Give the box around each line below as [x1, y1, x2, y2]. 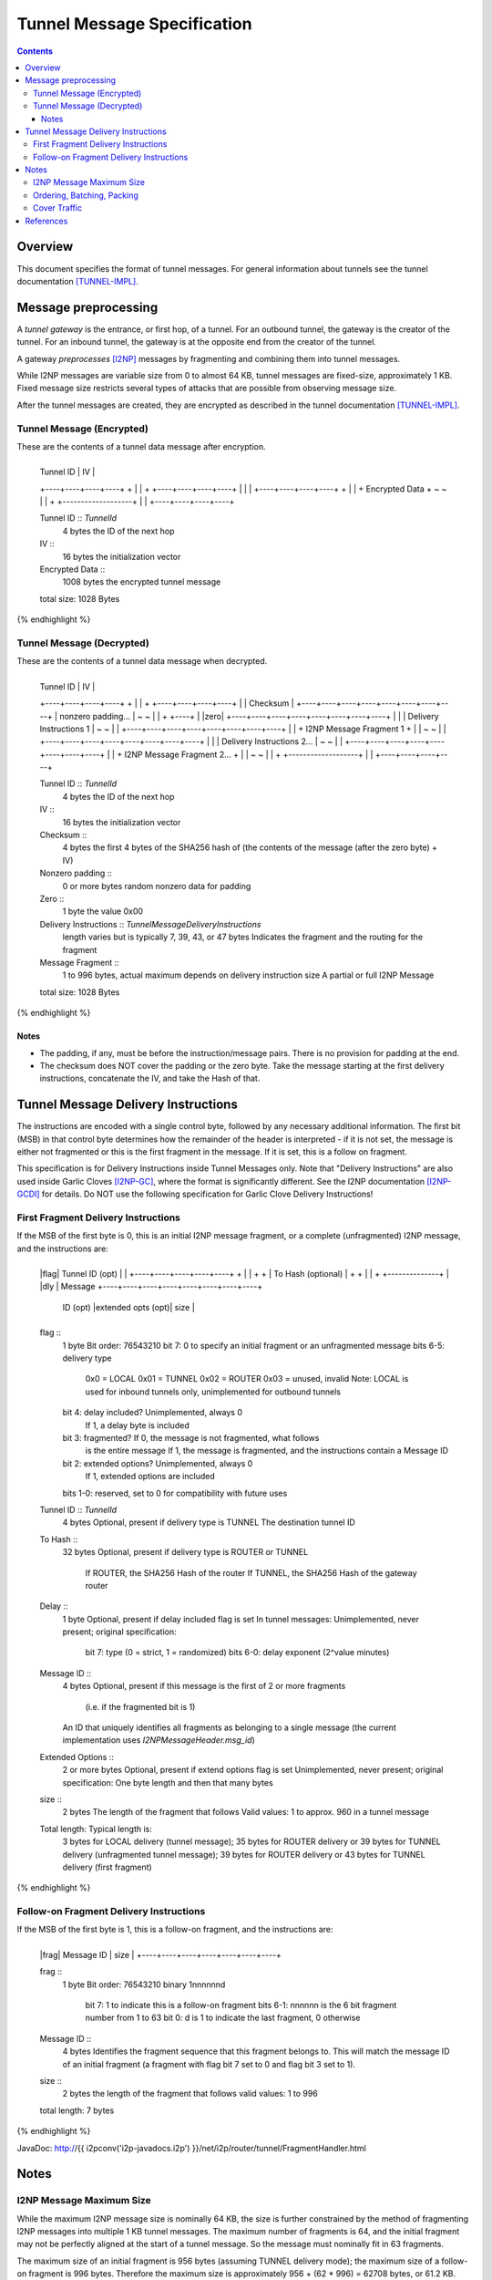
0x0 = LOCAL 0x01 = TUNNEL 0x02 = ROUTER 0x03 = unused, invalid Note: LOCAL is [85, 1373, 409, 1384]
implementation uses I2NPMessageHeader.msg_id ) [62, 1735, 255, 1746]
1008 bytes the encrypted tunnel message [62, 576, 221, 587]
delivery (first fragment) [62, 1861, 152, 1872]
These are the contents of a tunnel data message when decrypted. [16, 656, 268, 667]
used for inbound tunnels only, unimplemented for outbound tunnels [85, 1386, 342, 1397]
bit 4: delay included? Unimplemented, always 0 [62, 1407, 243, 1418]
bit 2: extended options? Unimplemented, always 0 [62, 1457, 253, 1468]
